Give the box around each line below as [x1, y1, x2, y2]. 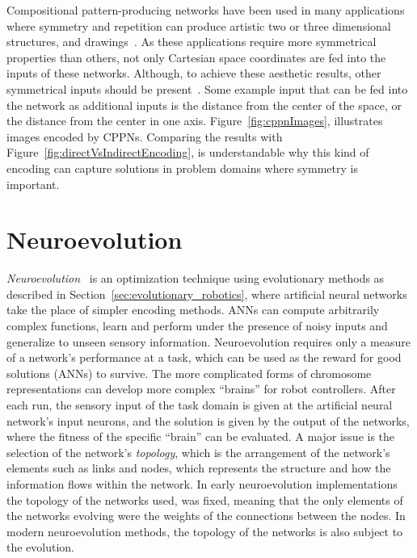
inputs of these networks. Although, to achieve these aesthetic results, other [6, 65, 381, 82]
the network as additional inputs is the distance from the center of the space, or [6, 96, 402, 113]
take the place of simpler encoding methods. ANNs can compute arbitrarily [6, 301, 380, 318]
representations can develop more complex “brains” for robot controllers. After [6, 380, 396, 397]
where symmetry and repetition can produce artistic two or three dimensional [6, 17, 391, 34]
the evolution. [6, 539, 75, 556]
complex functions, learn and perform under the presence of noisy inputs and [6, 317, 388, 334]
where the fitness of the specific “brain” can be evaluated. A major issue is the [6, 428, 395, 445]
